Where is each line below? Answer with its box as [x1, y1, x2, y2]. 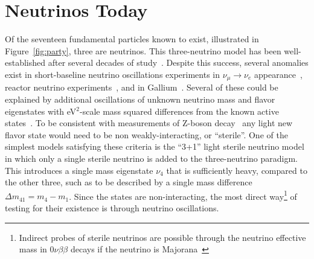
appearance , [254, 68, 303, 80]
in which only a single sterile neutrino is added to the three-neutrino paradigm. [5, 152, 298, 164]
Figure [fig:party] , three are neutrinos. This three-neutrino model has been [5, 44, 281, 57]
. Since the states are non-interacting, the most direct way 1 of [69, 188, 297, 202]
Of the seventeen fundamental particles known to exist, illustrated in [5, 33, 259, 45]
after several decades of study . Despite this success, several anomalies [48, 56, 309, 69]
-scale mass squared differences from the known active [80, 104, 279, 117]
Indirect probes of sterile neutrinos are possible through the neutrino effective [19, 231, 306, 243]
